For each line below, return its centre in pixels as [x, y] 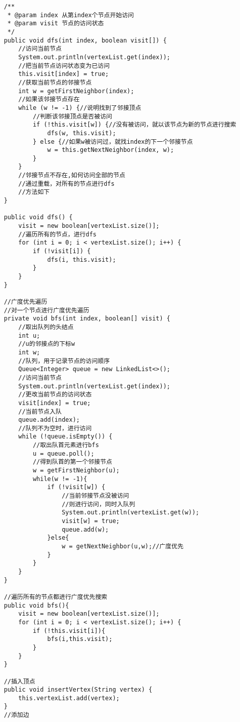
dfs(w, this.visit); [82, 133]
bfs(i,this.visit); [80, 639]
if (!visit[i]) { [62, 251]
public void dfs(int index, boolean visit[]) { [85, 40]
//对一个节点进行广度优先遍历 [46, 310]
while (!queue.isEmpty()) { [65, 437]
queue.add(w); [85, 529]
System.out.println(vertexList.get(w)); [131, 513]
